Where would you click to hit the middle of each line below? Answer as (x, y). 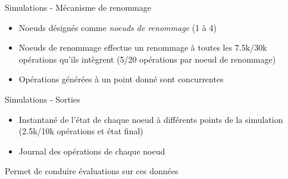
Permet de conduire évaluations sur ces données (92, 171)
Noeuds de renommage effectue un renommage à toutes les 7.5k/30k (143, 47)
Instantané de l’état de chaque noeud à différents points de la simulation (151, 119)
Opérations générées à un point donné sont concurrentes (121, 79)
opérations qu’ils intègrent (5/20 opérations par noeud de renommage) (147, 59)
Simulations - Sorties (43, 99)
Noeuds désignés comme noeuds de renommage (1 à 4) (118, 27)
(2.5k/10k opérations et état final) (81, 131)
